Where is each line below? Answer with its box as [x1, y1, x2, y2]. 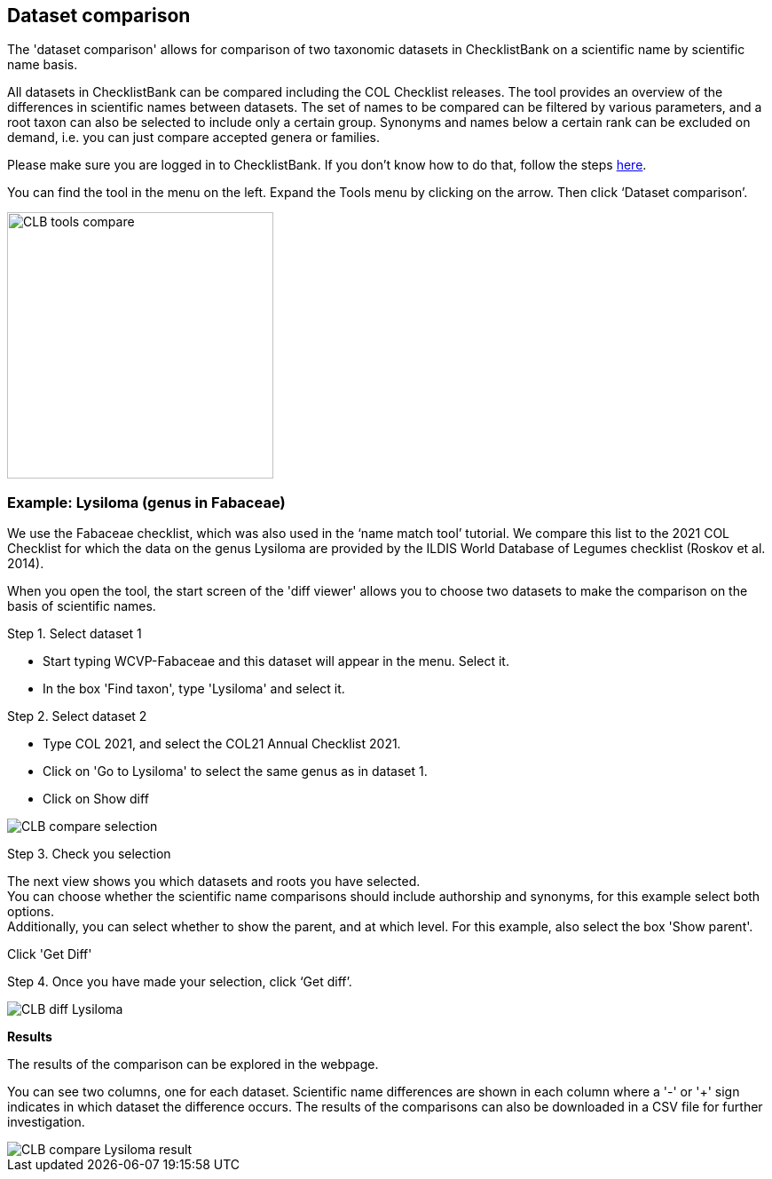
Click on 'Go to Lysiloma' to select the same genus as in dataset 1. [43, 764, 428, 779]
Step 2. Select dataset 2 [7, 708, 147, 724]
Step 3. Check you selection [7, 846, 171, 862]
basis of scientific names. [7, 598, 156, 614]
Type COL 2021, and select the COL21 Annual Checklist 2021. [43, 736, 401, 752]
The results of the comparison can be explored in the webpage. [7, 1056, 379, 1072]
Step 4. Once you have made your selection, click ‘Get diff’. [7, 974, 352, 990]
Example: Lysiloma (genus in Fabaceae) [7, 493, 286, 511]
